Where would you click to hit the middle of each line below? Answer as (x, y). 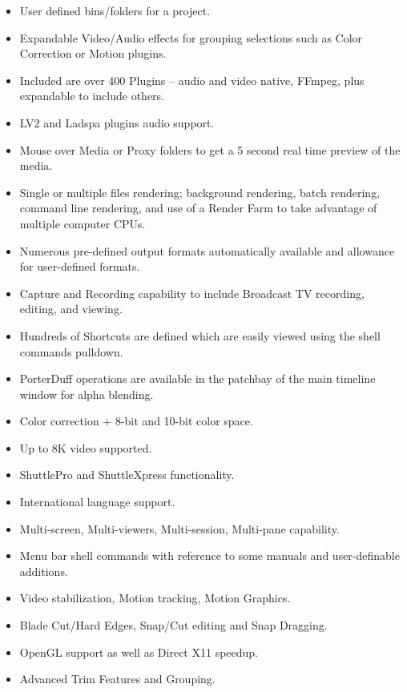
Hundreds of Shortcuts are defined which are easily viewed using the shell (200, 335)
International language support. (97, 502)
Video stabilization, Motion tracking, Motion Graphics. (155, 598)
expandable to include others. (92, 96)
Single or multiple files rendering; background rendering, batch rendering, (200, 192)
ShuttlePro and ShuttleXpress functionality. (127, 475)
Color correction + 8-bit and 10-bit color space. (136, 421)
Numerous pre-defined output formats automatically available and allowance (207, 250)
